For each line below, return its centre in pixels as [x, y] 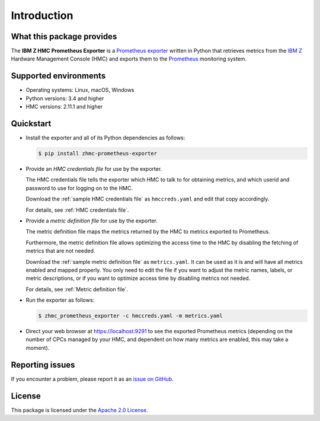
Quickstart [31, 124]
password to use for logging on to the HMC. [79, 188]
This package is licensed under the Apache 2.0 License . [79, 410]
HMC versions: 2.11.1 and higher [64, 107]
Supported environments [58, 76]
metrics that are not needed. [60, 251]
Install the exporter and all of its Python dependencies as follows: [105, 138]
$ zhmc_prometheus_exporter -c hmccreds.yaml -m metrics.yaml [130, 316]
